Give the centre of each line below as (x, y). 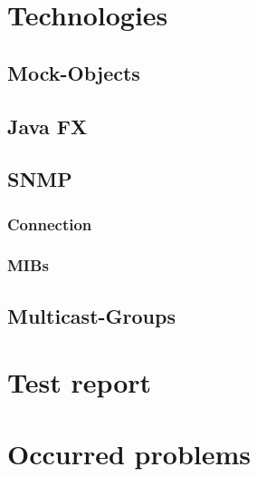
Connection (50, 224)
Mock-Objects (74, 72)
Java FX (48, 126)
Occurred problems (129, 453)
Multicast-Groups (91, 315)
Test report (80, 382)
